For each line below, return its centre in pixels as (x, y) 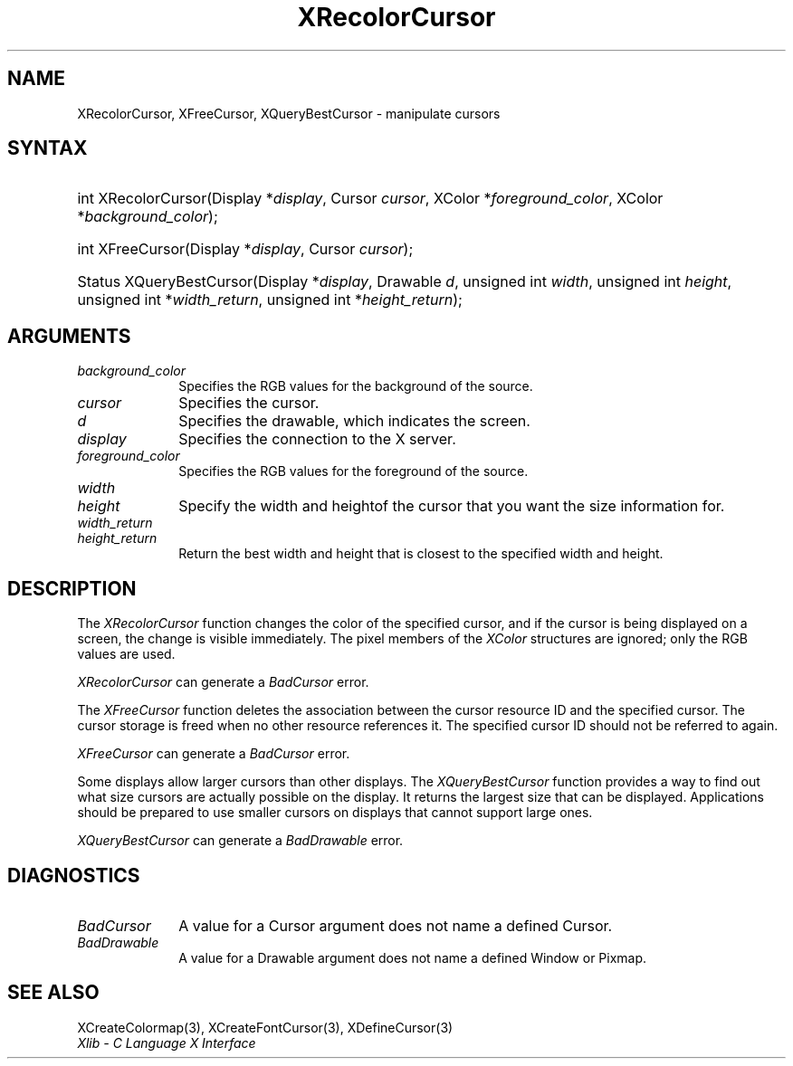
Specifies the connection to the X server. (317, 439)
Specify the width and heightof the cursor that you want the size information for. (452, 506)
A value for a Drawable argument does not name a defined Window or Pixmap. (413, 957)
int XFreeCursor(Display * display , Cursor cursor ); (245, 249)
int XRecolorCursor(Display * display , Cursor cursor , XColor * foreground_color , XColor (370, 199)
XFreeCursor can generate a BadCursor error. (214, 754)
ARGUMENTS (69, 336)
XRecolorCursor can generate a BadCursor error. (223, 682)
